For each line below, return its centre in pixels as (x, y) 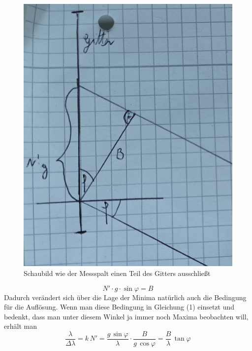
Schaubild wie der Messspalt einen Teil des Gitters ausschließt (117, 273)
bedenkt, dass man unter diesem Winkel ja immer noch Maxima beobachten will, (126, 316)
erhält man (20, 326)
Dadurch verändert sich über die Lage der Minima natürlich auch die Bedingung (125, 297)
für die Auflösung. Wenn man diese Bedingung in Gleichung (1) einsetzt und (119, 307)
